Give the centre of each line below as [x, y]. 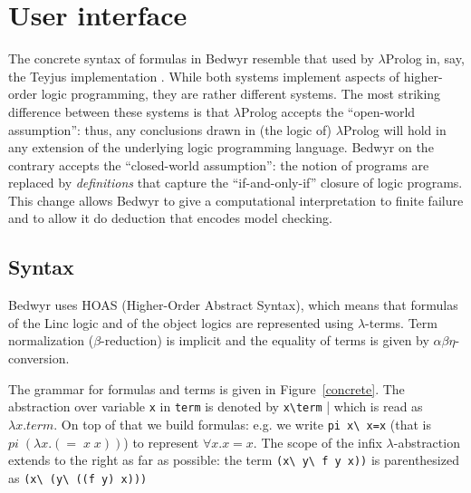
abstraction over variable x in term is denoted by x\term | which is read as [216, 406]
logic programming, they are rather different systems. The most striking [241, 94]
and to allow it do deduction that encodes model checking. [170, 218]
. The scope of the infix [317, 442]
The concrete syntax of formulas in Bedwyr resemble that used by [191, 58]
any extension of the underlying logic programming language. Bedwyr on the [221, 147]
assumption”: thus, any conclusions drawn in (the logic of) [170, 129]
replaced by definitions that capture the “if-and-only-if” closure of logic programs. [235, 183]
